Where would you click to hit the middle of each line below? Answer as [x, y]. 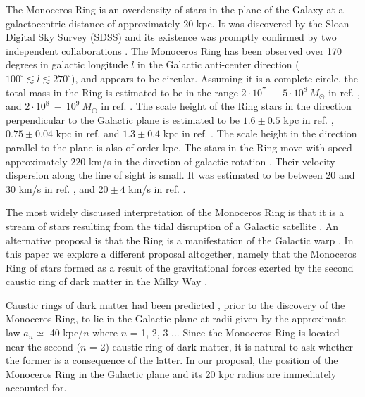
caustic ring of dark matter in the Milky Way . [107, 281]
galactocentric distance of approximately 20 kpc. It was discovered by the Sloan [178, 23]
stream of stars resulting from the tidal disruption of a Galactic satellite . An [172, 226]
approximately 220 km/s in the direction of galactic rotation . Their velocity [171, 161]
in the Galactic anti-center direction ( [218, 64]
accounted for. [36, 387]
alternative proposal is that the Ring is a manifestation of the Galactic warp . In [180, 240]
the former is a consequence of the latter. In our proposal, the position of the [172, 360]
